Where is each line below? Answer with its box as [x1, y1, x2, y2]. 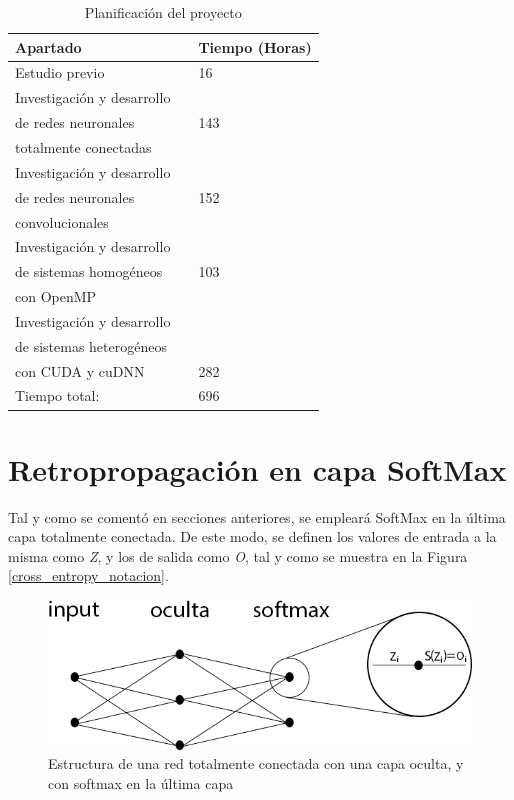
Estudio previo [15, 62, 105, 83]
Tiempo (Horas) [198, 36, 312, 57]
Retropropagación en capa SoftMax [8, 448, 507, 489]
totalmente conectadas [15, 136, 152, 157]
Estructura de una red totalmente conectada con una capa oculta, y [48, 753, 464, 774]
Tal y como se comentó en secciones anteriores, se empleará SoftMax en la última [8, 506, 506, 527]
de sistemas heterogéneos [15, 335, 167, 356]
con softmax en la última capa [48, 772, 234, 793]
